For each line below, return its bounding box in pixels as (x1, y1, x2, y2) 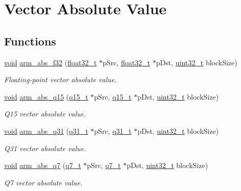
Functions (4, 33, 56, 49)
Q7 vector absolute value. (4, 177, 83, 187)
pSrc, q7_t (87, 160, 121, 171)
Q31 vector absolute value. (4, 142, 86, 153)
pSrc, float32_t (103, 57, 151, 67)
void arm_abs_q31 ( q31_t (4, 125, 88, 136)
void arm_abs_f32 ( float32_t (4, 57, 97, 67)
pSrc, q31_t (94, 125, 132, 136)
